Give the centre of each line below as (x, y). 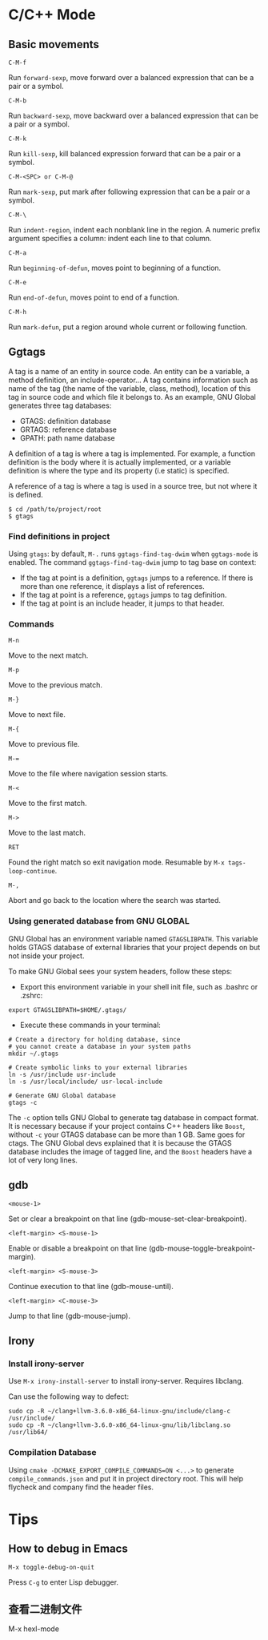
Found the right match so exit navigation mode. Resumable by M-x (117, 862)
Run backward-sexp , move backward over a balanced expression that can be (133, 115)
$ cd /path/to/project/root (55, 509)
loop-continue (32, 872)
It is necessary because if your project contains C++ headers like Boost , (127, 1126)
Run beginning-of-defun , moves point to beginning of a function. (115, 268)
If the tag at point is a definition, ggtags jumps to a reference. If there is (136, 578)
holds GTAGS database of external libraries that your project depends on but (134, 947)
